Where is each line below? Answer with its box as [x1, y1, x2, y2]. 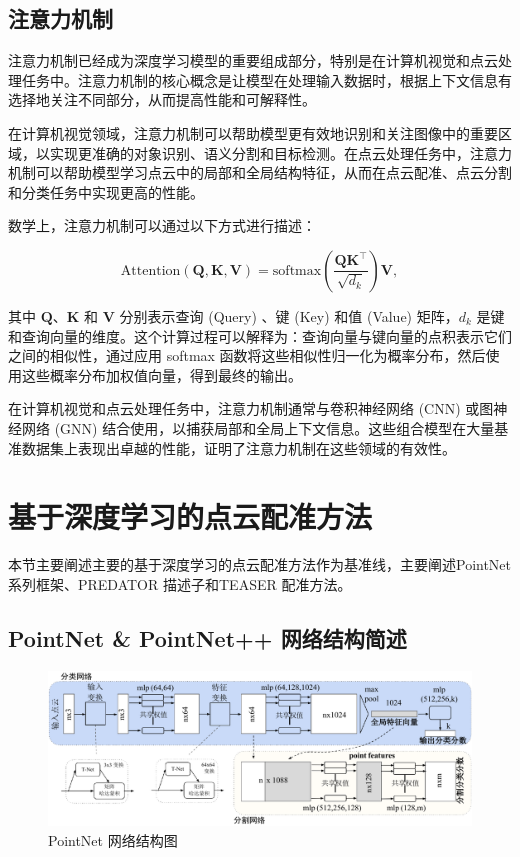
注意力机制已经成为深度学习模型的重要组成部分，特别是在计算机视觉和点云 [8, 50, 498, 71]
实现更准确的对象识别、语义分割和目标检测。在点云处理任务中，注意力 [49, 142, 512, 163]
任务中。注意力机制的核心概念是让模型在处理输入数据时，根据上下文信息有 [21, 69, 512, 90]
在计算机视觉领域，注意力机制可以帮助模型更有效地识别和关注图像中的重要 [8, 122, 498, 143]
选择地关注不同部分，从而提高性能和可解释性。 [8, 89, 316, 110]
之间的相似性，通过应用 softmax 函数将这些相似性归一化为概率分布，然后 [8, 345, 486, 366]
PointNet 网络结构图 [48, 829, 178, 850]
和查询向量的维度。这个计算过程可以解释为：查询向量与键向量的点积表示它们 [8, 325, 512, 346]
